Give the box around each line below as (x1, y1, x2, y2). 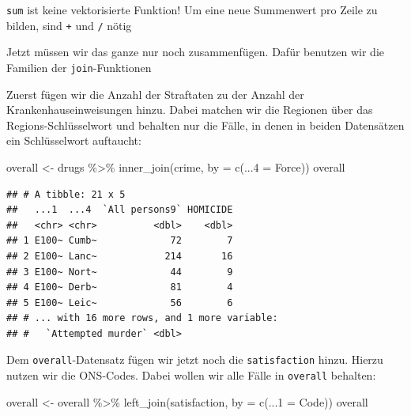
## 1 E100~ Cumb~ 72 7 (6, 235, 233, 247)
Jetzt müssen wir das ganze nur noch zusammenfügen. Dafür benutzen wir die (6, 43, 385, 60)
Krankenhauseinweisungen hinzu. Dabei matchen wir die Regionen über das (6, 101, 373, 118)
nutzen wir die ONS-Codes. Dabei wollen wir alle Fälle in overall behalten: (6, 367, 376, 384)
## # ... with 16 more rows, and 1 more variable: (6, 312, 278, 324)
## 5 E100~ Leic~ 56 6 (6, 297, 233, 308)
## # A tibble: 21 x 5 (6, 188, 126, 200)
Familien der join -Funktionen (6, 59, 152, 75)
